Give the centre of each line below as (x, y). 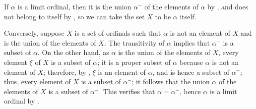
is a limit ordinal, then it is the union (74, 6)
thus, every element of (37, 82)
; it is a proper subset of (134, 62)
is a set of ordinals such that (118, 33)
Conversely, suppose (34, 33)
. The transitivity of (134, 42)
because (191, 62)
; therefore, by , (67, 72)
